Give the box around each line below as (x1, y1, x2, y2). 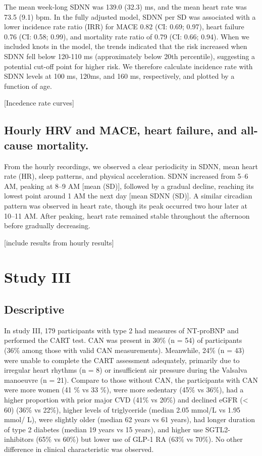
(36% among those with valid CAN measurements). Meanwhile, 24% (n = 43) (4, 345, 245, 356)
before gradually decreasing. (4, 220, 90, 231)
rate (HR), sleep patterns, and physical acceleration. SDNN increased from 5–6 (4, 171, 248, 181)
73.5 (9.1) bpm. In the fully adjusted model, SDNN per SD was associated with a (4, 11, 256, 22)
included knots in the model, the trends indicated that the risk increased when (4, 41, 247, 52)
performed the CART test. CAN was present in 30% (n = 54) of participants (4, 335, 242, 345)
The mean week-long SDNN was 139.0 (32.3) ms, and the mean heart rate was (4, 2, 247, 12)
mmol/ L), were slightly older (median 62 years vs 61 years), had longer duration (4, 414, 255, 425)
